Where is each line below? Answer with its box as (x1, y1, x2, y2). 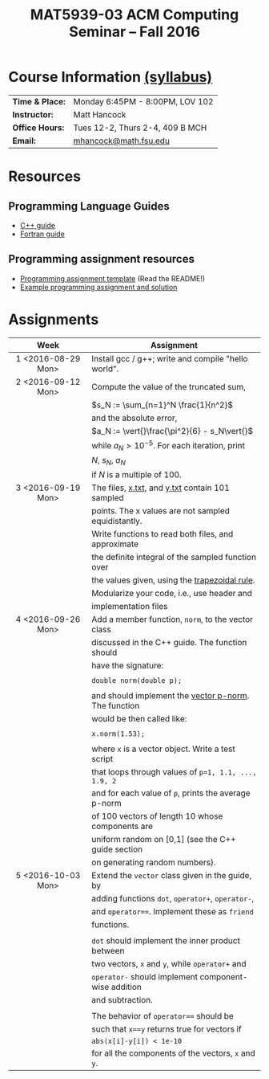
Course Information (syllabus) (8, 68, 213, 86)
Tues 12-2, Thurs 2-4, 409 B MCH (73, 122, 207, 133)
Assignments (8, 310, 99, 329)
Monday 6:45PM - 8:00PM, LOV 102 (73, 96, 214, 107)
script (91, 754, 114, 765)
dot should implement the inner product (91, 935, 240, 946)
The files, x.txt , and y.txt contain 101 (91, 482, 230, 493)
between (91, 946, 125, 957)
